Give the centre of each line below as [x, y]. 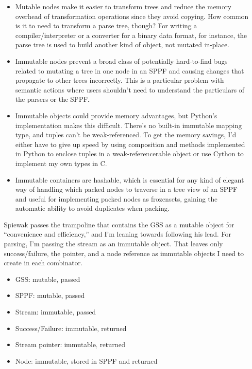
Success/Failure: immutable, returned [71, 328]
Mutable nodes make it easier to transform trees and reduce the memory [123, 6]
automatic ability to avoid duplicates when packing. [92, 208]
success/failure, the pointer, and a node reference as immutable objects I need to [124, 253]
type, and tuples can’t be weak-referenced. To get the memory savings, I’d [126, 135]
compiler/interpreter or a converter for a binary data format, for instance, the [131, 35]
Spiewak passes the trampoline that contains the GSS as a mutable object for [119, 224]
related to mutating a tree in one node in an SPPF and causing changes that [130, 70]
